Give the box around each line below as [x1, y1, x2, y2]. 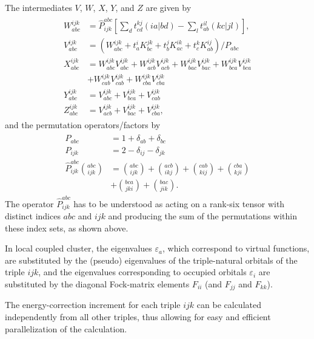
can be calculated [196, 298, 261, 311]
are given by [145, 1, 192, 13]
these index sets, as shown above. [5, 221, 129, 234]
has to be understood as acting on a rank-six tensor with [73, 197, 285, 210]
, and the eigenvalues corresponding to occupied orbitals [38, 265, 247, 278]
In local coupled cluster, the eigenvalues [5, 242, 152, 255]
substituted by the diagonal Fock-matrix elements [5, 277, 190, 290]
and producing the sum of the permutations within [108, 210, 297, 222]
